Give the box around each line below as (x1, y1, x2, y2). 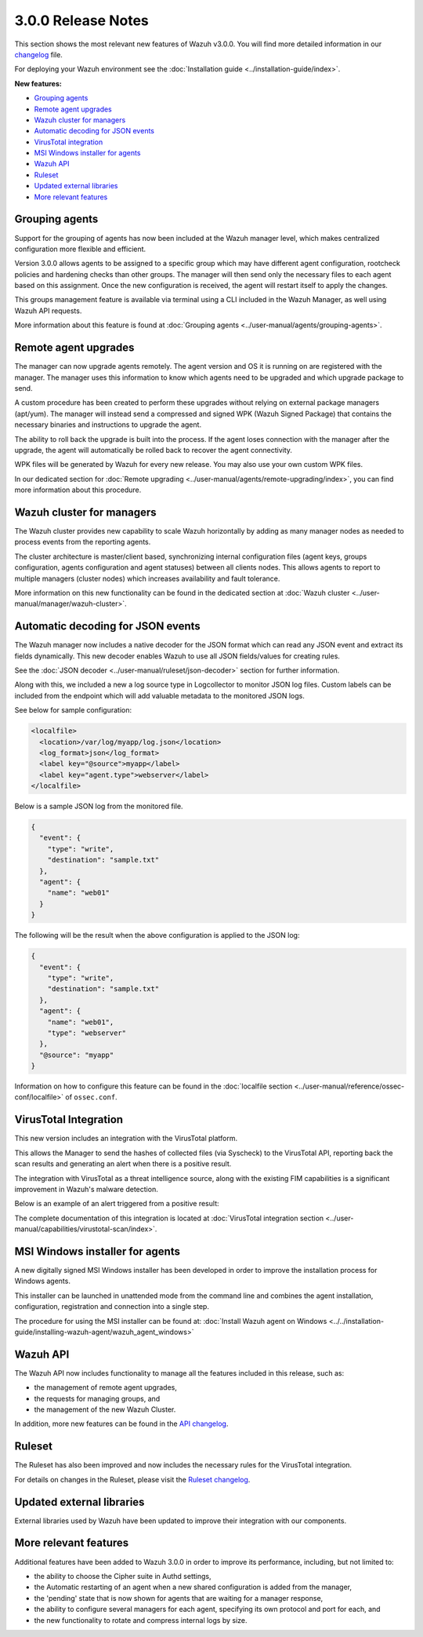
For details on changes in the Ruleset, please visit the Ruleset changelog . (14, 1475, 251, 1484)
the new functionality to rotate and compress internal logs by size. (34, 1615, 248, 1624)
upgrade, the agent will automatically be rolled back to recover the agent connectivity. (14, 445, 293, 454)
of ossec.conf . (65, 1092, 117, 1102)
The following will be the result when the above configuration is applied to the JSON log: (14, 931, 300, 940)
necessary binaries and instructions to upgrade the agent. (14, 420, 202, 429)
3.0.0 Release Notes (14, 12, 149, 29)
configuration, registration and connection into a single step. (14, 1302, 209, 1311)
